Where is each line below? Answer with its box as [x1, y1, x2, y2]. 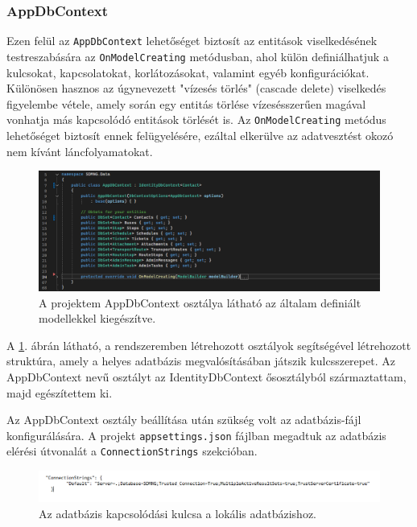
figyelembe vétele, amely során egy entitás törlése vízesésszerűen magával [6, 95, 366, 112]
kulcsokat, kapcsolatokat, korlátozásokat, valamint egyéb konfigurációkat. [6, 64, 370, 80]
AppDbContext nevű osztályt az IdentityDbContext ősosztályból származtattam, [6, 368, 407, 385]
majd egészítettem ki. [6, 384, 113, 401]
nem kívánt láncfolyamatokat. [6, 142, 153, 159]
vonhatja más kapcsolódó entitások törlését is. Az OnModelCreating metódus [6, 111, 386, 128]
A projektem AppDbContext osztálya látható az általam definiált [39, 294, 361, 311]
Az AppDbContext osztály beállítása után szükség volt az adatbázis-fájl [6, 411, 361, 428]
